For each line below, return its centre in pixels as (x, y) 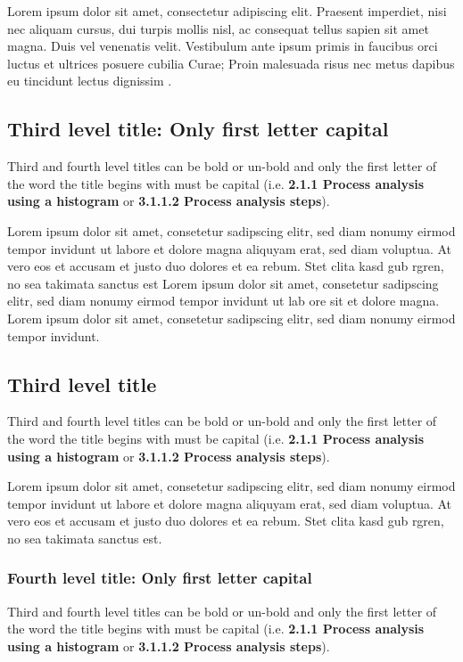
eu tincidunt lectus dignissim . (90, 81)
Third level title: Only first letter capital (198, 129)
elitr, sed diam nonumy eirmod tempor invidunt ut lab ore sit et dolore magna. (223, 301)
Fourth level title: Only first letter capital (160, 578)
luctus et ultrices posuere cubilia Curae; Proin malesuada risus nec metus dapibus (231, 63)
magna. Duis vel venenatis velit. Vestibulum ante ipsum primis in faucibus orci (223, 46)
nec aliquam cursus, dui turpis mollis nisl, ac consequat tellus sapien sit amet (218, 28)
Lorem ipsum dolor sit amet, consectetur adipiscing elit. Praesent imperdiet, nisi (227, 11)
